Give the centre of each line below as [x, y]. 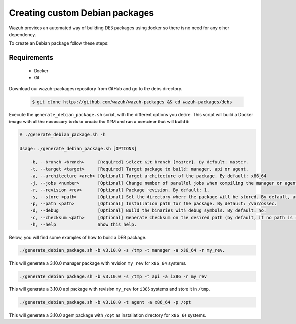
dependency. [22, 34]
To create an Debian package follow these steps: [59, 43]
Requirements [31, 58]
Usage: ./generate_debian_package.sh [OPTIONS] [78, 148]
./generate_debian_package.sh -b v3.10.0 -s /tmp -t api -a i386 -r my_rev [113, 276]
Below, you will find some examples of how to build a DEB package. [78, 237]
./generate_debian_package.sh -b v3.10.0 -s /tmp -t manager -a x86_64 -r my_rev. [122, 250]
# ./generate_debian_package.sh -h [62, 134]
